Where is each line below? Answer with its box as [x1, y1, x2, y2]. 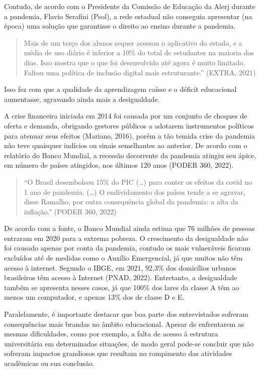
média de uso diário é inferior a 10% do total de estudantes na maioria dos [24, 47, 254, 58]
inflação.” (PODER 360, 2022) [24, 206, 117, 216]
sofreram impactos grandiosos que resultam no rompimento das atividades [4, 348, 232, 358]
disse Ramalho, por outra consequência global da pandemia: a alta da [24, 196, 238, 207]
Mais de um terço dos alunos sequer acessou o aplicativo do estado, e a [24, 37, 242, 48]
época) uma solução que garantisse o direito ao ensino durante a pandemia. [4, 21, 236, 31]
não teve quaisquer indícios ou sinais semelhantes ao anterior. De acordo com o [4, 140, 247, 151]
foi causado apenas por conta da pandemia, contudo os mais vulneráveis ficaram [4, 242, 251, 253]
